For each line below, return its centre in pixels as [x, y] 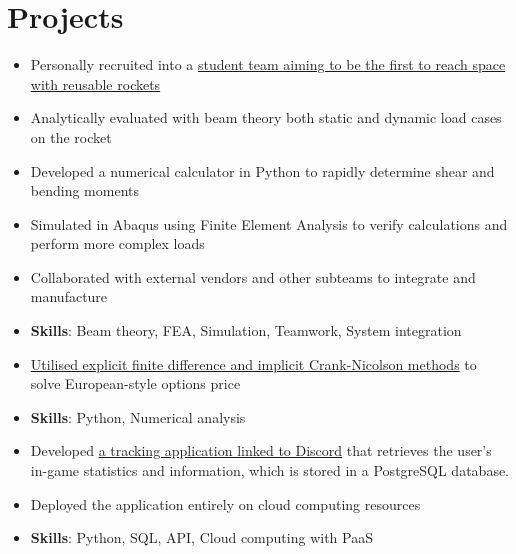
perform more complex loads [117, 243]
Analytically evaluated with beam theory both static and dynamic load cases [266, 117]
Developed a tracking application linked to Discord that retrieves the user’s [261, 450]
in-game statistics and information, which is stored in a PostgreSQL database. [270, 470]
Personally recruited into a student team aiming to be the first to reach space [268, 64]
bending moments [84, 190]
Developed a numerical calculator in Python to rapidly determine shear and [262, 170]
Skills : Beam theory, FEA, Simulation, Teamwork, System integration [246, 330]
